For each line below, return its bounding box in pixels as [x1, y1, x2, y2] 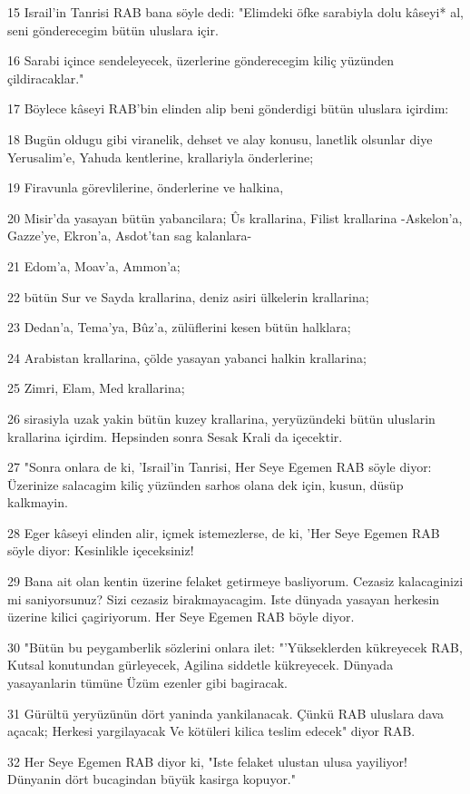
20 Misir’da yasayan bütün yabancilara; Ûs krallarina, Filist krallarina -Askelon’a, [7, 208, 463, 227]
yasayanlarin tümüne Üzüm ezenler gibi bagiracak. [7, 673, 288, 692]
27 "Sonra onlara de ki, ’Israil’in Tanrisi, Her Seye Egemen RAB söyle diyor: [7, 457, 432, 476]
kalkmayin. [7, 493, 68, 512]
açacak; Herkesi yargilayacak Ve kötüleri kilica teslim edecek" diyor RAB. [7, 721, 416, 740]
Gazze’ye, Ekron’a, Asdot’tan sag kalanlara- [7, 226, 252, 245]
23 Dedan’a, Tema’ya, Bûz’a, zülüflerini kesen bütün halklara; [7, 318, 351, 337]
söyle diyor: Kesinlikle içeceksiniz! [7, 541, 194, 560]
